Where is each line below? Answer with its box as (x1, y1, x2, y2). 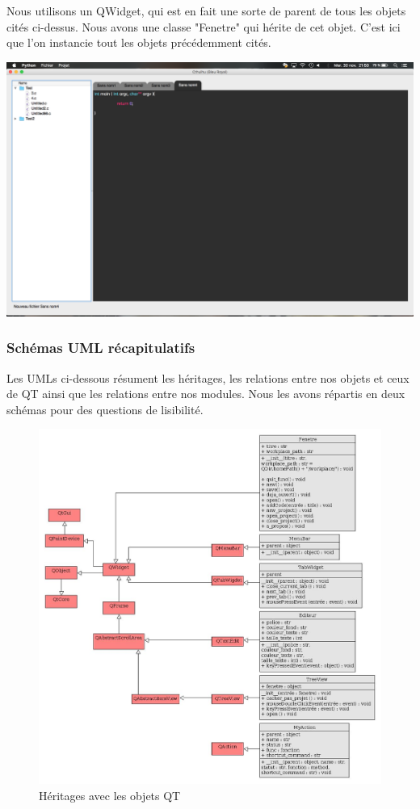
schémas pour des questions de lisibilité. (6, 400, 204, 417)
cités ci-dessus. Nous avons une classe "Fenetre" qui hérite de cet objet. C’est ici (6, 18, 401, 35)
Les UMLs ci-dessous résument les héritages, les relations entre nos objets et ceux (6, 369, 409, 386)
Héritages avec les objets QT (39, 786, 181, 803)
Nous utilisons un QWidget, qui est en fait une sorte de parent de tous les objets (6, 2, 406, 19)
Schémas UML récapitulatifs (6, 337, 195, 358)
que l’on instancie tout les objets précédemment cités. (6, 34, 271, 51)
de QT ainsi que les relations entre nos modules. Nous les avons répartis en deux (6, 385, 405, 402)
